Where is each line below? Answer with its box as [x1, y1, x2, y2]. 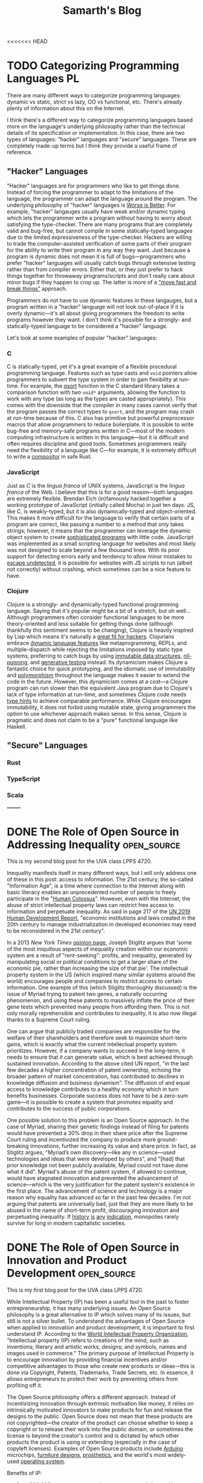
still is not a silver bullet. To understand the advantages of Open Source [7, 1317, 185, 1325]
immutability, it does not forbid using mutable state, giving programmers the [7, 703, 196, 711]
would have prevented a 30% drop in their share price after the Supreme [7, 1130, 188, 1137]
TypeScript [7, 775, 40, 784]
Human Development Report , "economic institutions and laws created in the [7, 914, 196, 922]
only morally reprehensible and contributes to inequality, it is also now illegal [7, 1010, 197, 1017]
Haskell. [7, 722, 27, 730]
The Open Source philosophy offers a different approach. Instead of [7, 1393, 176, 1401]
